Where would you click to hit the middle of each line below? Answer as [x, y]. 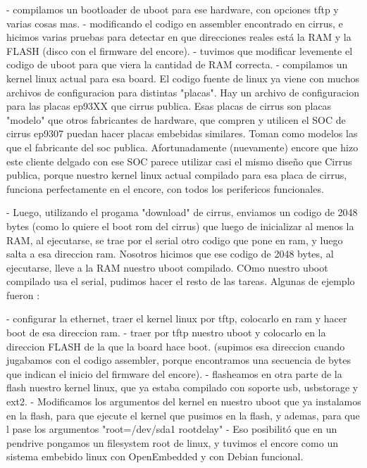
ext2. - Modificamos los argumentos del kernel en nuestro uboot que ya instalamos [184, 401]
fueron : [23, 295]
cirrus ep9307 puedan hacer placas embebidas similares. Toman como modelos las [182, 133]
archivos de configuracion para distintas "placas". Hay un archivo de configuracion [183, 92]
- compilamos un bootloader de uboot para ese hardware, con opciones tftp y [173, 9]
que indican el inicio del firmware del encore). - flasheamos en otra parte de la [174, 373]
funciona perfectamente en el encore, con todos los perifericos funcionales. [165, 188]
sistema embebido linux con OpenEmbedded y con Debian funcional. [155, 456]
